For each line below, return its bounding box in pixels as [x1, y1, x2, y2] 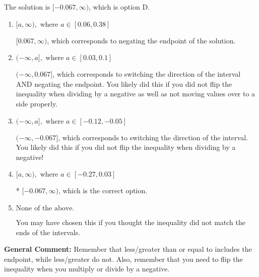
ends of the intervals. [16, 227, 81, 237]
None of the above [16, 204, 73, 212]
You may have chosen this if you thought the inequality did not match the [16, 216, 245, 227]
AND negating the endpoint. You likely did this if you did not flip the [16, 78, 232, 89]
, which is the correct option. [58, 185, 148, 196]
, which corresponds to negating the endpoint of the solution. [47, 35, 236, 45]
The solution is [4, 2, 50, 12]
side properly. [16, 98, 58, 108]
